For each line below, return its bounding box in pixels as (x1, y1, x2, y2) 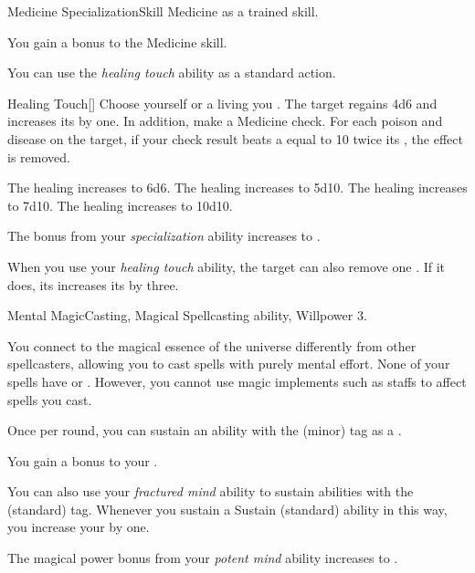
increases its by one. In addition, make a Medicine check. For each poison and (7, 111, 443, 130)
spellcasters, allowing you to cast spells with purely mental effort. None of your (7, 354, 450, 373)
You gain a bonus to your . (7, 451, 158, 470)
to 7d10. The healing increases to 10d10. (7, 195, 233, 214)
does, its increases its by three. (7, 275, 179, 294)
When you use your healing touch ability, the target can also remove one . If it (7, 256, 446, 276)
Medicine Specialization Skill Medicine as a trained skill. (7, 2, 319, 20)
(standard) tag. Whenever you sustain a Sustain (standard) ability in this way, (7, 499, 448, 518)
